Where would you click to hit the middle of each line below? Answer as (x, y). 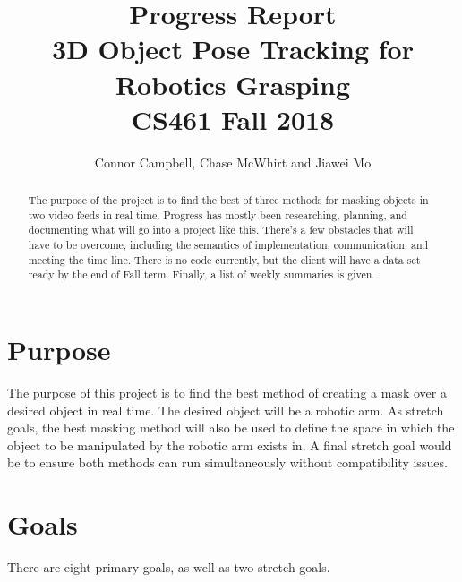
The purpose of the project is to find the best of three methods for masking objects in (228, 200)
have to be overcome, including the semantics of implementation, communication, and (228, 245)
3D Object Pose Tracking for (233, 49)
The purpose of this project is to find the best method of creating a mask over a (227, 392)
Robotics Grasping (233, 84)
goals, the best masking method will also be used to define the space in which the (231, 428)
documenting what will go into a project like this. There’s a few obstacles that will (221, 230)
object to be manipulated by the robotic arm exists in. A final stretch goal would (230, 445)
